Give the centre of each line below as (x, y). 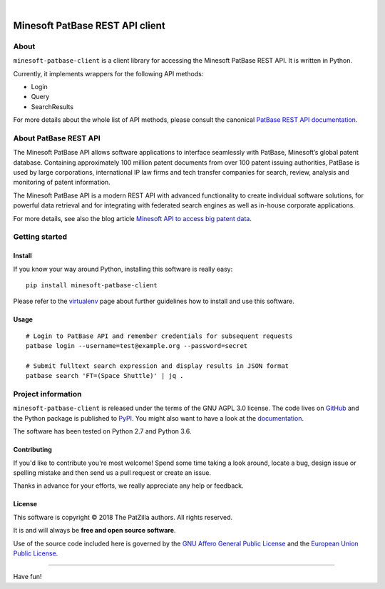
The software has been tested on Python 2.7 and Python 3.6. (102, 431)
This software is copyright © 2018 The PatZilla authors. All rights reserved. (123, 517)
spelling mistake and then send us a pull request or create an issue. (112, 472)
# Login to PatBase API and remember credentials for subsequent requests (159, 336)
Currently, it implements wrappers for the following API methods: (108, 73)
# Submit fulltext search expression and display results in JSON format (158, 366)
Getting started (40, 237)
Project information (47, 394)
